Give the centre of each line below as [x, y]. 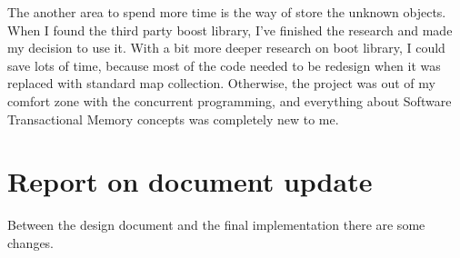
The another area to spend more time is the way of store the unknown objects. [227, 12]
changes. [31, 242]
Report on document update [190, 181]
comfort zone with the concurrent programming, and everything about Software [230, 100]
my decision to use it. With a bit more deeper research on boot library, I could [226, 48]
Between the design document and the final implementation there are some [216, 225]
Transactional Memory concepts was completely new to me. [173, 119]
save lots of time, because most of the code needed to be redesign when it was [224, 65]
